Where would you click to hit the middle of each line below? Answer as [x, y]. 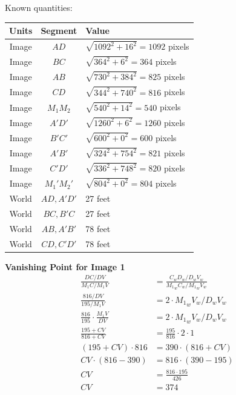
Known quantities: [39, 7]
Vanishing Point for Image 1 [65, 266]
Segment [59, 31]
